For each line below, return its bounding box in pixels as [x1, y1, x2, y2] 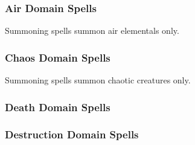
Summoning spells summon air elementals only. [5, 24, 179, 37]
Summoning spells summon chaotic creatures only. [5, 74, 191, 86]
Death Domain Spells [5, 99, 110, 114]
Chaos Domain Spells [5, 50, 110, 65]
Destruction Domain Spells [5, 127, 139, 142]
